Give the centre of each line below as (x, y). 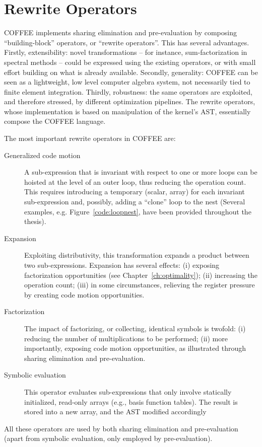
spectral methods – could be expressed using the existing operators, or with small (130, 62)
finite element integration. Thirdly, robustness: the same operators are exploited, (128, 91)
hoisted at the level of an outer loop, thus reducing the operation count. (135, 181)
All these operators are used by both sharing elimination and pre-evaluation (121, 428)
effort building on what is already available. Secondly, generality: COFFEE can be (131, 72)
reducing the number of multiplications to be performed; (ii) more (126, 338)
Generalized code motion (42, 155)
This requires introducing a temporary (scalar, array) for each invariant (135, 192)
